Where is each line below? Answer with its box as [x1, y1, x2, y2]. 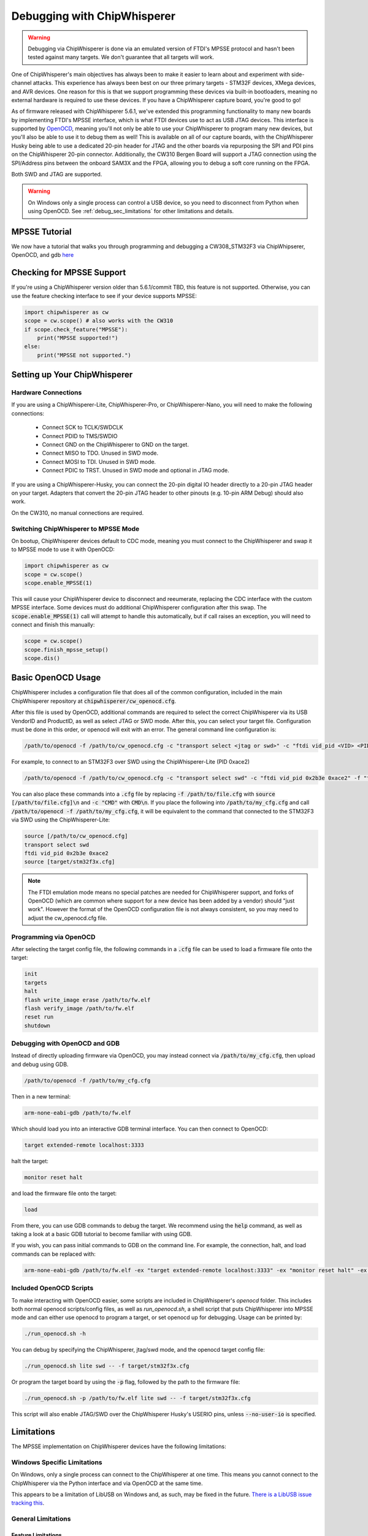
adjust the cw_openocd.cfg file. [28, 914, 107, 922]
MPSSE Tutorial [11, 227, 72, 237]
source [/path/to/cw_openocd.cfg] [24, 833, 128, 840]
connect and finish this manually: [11, 621, 95, 629]
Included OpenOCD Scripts [11, 1284, 94, 1293]
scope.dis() [24, 654, 61, 662]
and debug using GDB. [11, 1060, 69, 1068]
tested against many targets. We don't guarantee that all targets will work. [28, 53, 215, 61]
